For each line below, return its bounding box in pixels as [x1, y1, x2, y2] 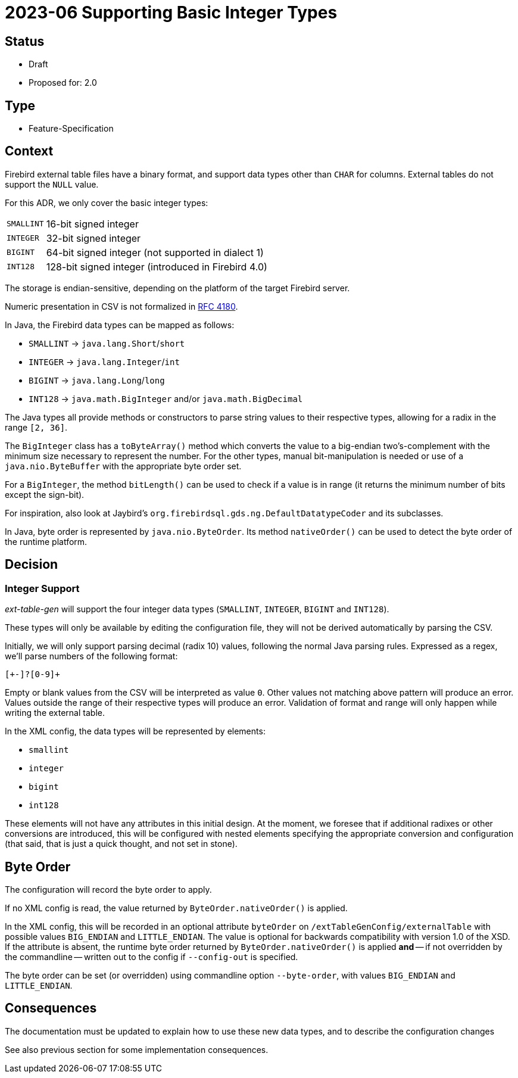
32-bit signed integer [46, 232, 141, 244]
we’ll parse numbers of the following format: [5, 651, 178, 662]
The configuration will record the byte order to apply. [5, 884, 212, 895]
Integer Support [5, 582, 80, 594]
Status [5, 33, 45, 49]
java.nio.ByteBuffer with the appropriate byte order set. [5, 460, 242, 471]
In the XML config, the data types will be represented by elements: [5, 726, 266, 737]
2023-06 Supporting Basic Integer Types [5, 2, 338, 23]
